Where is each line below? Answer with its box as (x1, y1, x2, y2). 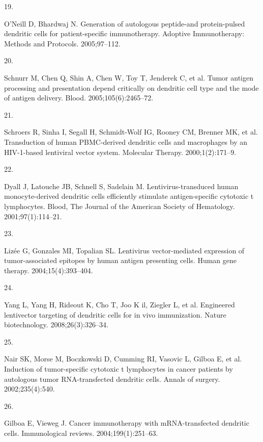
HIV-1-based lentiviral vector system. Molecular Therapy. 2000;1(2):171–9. (4, 146, 237, 157)
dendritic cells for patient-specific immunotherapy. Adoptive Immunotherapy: (4, 28, 245, 39)
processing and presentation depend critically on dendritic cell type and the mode (4, 82, 259, 93)
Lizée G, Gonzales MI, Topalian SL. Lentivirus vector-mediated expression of (4, 245, 245, 255)
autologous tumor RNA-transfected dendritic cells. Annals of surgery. (4, 373, 220, 384)
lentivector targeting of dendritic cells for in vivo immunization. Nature (4, 309, 226, 320)
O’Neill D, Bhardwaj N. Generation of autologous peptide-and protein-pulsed (4, 18, 245, 29)
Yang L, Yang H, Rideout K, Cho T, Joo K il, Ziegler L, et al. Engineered (4, 299, 235, 310)
